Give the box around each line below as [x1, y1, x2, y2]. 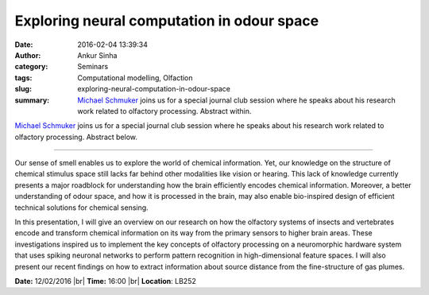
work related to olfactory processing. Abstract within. [77, 106, 252, 115]
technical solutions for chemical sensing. [14, 203, 149, 212]
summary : [14, 95, 50, 105]
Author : [14, 50, 41, 60]
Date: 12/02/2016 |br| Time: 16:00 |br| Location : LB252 [14, 276, 196, 285]
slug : [14, 84, 32, 94]
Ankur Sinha [77, 50, 118, 60]
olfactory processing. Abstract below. [14, 132, 138, 142]
